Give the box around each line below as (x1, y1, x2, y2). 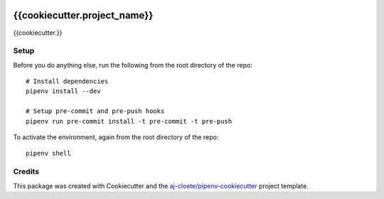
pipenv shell (26, 149, 71, 158)
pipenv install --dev (26, 87, 101, 95)
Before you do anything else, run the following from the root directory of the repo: (13, 60, 252, 69)
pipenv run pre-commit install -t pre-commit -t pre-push (26, 117, 233, 125)
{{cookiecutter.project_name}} (13, 9, 154, 21)
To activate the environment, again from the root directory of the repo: (13, 133, 219, 141)
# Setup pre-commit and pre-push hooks (26, 107, 165, 115)
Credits (13, 167, 39, 177)
